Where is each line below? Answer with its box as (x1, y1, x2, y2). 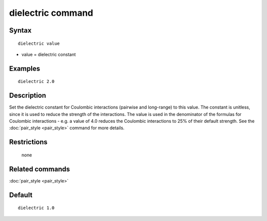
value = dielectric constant (21, 51, 76, 57)
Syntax (9, 26, 32, 35)
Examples (9, 64, 41, 73)
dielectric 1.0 (18, 205, 55, 211)
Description (9, 91, 46, 100)
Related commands (9, 165, 70, 173)
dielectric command (9, 7, 93, 18)
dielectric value (18, 40, 60, 46)
